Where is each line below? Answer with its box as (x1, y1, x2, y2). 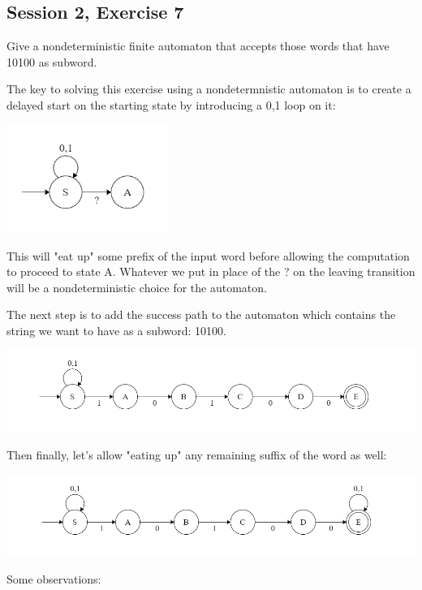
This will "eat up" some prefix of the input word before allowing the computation (6, 247, 410, 264)
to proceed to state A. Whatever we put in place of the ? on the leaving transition (6, 263, 416, 280)
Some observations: (6, 570, 101, 587)
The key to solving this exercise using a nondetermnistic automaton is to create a (6, 80, 411, 97)
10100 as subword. (6, 53, 97, 70)
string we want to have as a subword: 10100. (6, 321, 226, 338)
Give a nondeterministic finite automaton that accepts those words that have (6, 37, 390, 54)
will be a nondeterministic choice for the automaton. (6, 278, 267, 295)
